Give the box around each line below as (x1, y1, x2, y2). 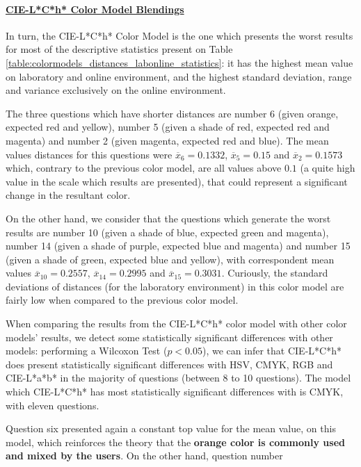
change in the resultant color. (6, 188, 131, 202)
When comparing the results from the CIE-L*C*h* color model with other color (6, 316, 347, 331)
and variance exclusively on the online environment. (6, 83, 226, 97)
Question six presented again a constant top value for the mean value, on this (6, 421, 336, 436)
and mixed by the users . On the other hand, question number (6, 448, 283, 463)
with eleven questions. (6, 398, 99, 412)
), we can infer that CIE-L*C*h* (202, 343, 342, 358)
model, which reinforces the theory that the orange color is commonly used (6, 434, 345, 449)
